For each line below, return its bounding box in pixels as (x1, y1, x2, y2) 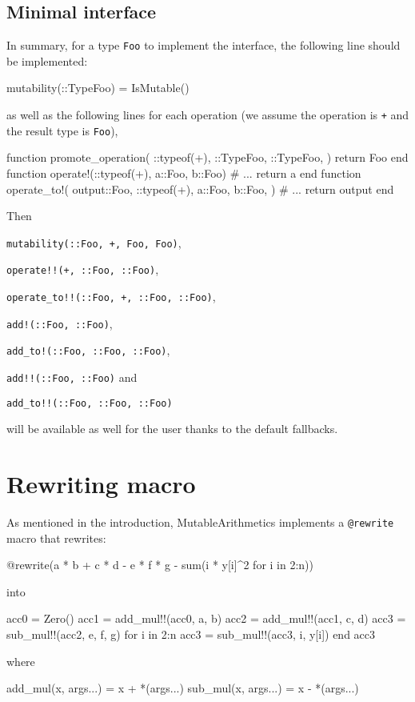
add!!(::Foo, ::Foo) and (6, 369, 138, 386)
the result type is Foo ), (6, 122, 118, 138)
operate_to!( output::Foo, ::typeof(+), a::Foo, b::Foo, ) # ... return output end (6, 180, 394, 197)
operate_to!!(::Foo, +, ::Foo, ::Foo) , (6, 288, 216, 305)
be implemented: (6, 52, 88, 69)
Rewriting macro (6, 467, 196, 500)
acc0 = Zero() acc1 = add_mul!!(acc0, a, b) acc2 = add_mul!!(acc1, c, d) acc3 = (6, 610, 406, 627)
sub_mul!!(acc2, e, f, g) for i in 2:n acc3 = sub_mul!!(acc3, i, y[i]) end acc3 (6, 626, 376, 643)
